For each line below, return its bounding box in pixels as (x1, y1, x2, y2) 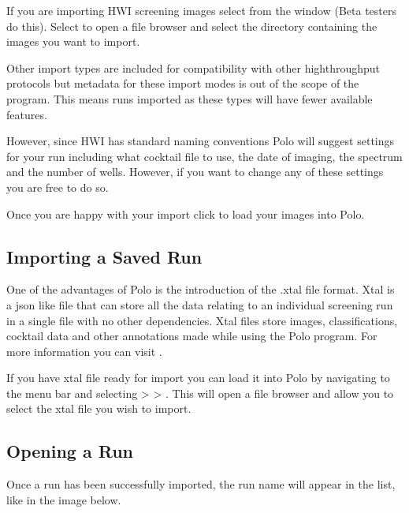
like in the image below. (6, 491, 121, 507)
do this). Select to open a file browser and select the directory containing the (6, 17, 377, 34)
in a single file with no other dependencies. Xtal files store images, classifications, (6, 312, 398, 328)
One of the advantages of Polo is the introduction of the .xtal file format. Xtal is (6, 281, 395, 298)
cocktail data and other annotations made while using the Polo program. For (6, 328, 377, 344)
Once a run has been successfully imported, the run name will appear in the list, (6, 476, 396, 492)
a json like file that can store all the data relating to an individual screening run (6, 296, 393, 313)
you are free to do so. (6, 178, 109, 195)
